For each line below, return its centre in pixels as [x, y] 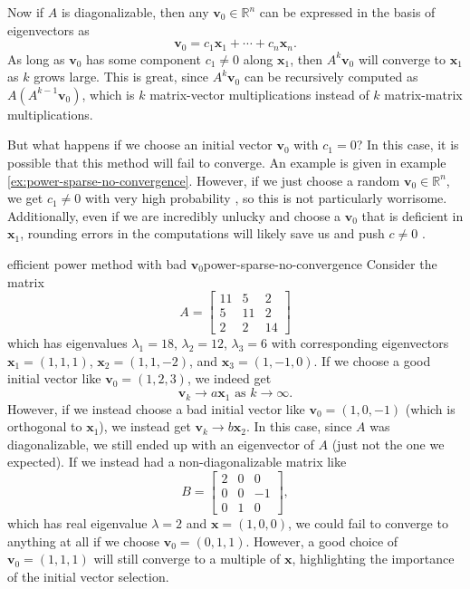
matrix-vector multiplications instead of [259, 94]
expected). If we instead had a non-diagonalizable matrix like [177, 462]
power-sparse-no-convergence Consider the [320, 263]
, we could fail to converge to [368, 522]
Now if [26, 12]
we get [25, 198]
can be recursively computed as [331, 77]
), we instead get [145, 426]
